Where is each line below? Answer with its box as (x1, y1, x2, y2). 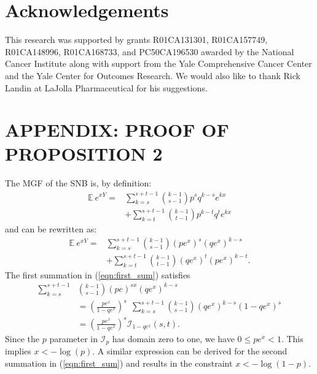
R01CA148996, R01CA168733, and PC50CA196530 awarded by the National (5, 45, 294, 58)
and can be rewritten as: (5, 223, 97, 235)
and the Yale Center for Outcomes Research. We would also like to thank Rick (5, 69, 300, 82)
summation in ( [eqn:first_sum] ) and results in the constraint (5, 356, 233, 369)
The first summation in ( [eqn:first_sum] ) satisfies (5, 268, 190, 281)
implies (5, 345, 31, 357)
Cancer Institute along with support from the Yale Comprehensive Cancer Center (5, 57, 312, 70)
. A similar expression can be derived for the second (92, 345, 288, 357)
